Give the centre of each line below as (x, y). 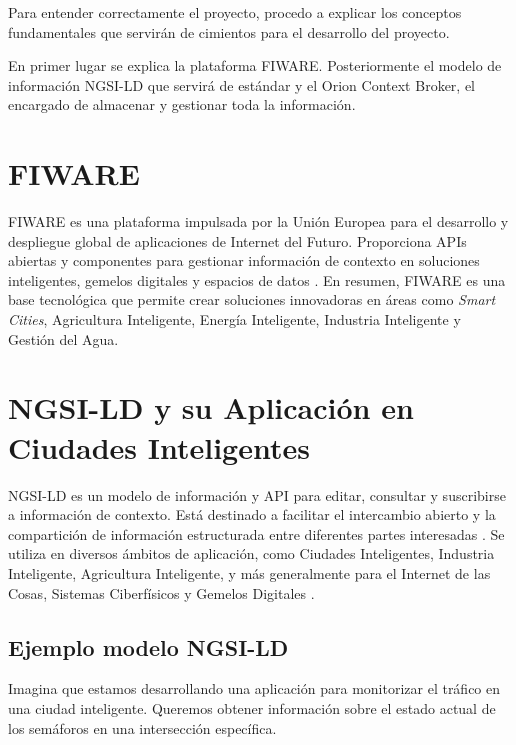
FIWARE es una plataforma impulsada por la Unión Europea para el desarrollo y (258, 221)
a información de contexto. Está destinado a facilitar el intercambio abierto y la (252, 514)
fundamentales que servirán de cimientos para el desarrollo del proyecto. (229, 31)
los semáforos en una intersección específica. (142, 727)
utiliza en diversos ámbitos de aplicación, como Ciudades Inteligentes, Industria (251, 553)
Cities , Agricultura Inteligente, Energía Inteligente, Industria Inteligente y (234, 319)
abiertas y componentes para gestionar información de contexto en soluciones (244, 260)
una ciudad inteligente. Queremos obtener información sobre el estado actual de (252, 707)
